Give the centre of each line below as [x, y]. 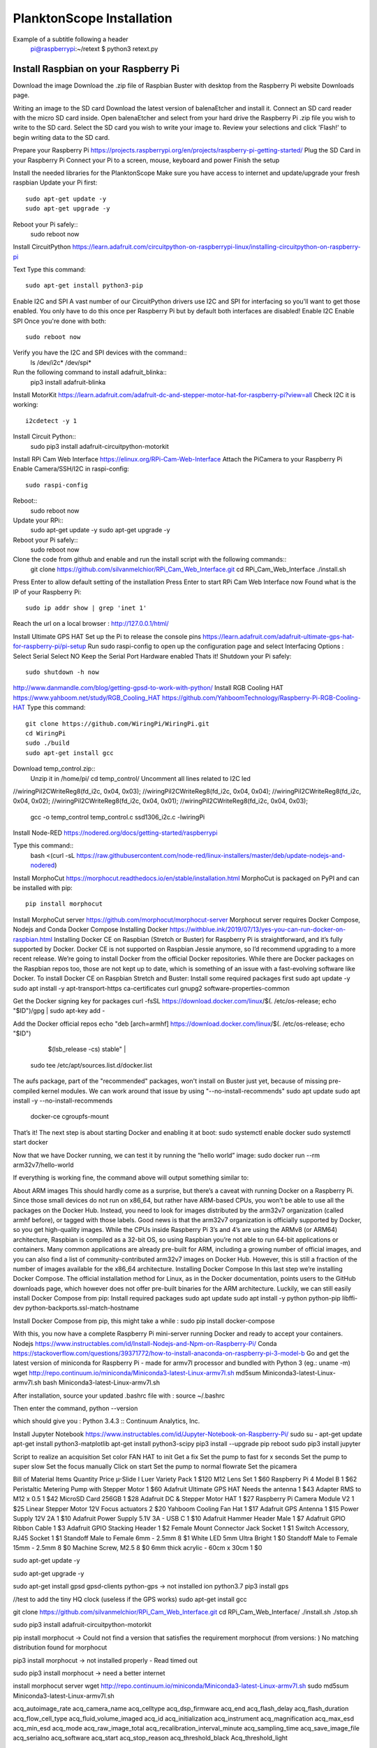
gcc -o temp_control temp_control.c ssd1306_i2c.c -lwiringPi [118, 817]
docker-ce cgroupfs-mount [70, 1117]
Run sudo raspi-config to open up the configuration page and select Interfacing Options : [216, 646]
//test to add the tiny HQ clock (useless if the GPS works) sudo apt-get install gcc [130, 1599]
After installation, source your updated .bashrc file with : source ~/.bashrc [119, 1396]
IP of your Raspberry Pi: [47, 592]
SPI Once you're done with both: [60, 321]
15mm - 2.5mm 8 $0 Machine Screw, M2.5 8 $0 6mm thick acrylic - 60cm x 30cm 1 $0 [138, 1548]
